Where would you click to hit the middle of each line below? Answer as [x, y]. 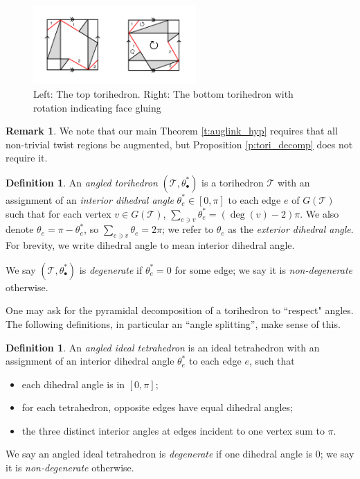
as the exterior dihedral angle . [291, 229]
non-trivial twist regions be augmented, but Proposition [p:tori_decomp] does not [179, 144]
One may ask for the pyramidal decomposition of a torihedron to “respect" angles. [180, 310]
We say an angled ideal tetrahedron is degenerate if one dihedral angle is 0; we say [180, 454]
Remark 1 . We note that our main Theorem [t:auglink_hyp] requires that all [172, 131]
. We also [319, 213]
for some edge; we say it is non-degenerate [263, 269]
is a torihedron [233, 182]
